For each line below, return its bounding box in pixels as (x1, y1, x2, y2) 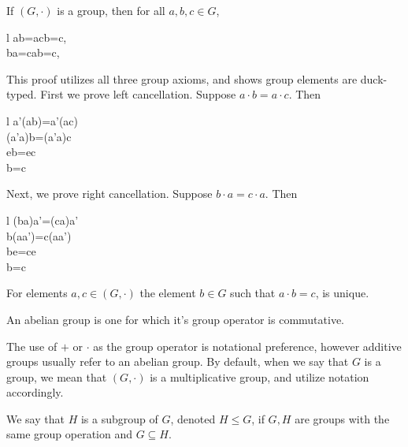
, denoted (170, 410, 216, 427)
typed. (6, 86, 37, 102)
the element (139, 285, 196, 301)
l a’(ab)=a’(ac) (6, 112, 79, 129)
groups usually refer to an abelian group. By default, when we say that (6, 353, 349, 370)
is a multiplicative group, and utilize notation (150, 368, 369, 385)
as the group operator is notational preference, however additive (93, 337, 402, 354)
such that (230, 285, 276, 301)
